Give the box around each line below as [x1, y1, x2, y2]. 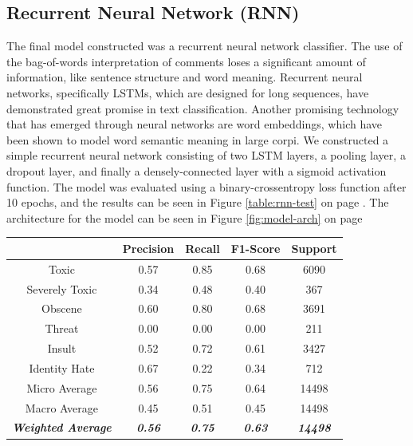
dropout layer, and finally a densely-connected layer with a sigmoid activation [6, 162, 387, 179]
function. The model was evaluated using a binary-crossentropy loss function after [6, 178, 407, 195]
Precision [122, 239, 175, 256]
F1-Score [230, 239, 281, 256]
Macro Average [25, 399, 98, 416]
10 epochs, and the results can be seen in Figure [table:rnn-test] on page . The [6, 194, 389, 211]
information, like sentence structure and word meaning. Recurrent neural [6, 69, 363, 85]
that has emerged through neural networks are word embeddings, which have [6, 116, 383, 132]
